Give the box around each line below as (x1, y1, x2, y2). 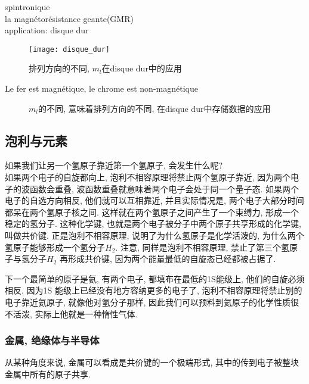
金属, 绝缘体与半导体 (5, 333, 100, 348)
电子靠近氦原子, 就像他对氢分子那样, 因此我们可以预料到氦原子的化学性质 (5, 295, 291, 308)
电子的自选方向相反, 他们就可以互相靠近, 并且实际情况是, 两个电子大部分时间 (5, 194, 304, 207)
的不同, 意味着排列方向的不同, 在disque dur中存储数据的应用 (38, 102, 271, 114)
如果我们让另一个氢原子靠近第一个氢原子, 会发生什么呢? (5, 159, 223, 171)
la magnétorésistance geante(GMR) (5, 12, 134, 24)
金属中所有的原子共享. (5, 367, 91, 380)
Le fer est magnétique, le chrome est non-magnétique (5, 82, 198, 95)
